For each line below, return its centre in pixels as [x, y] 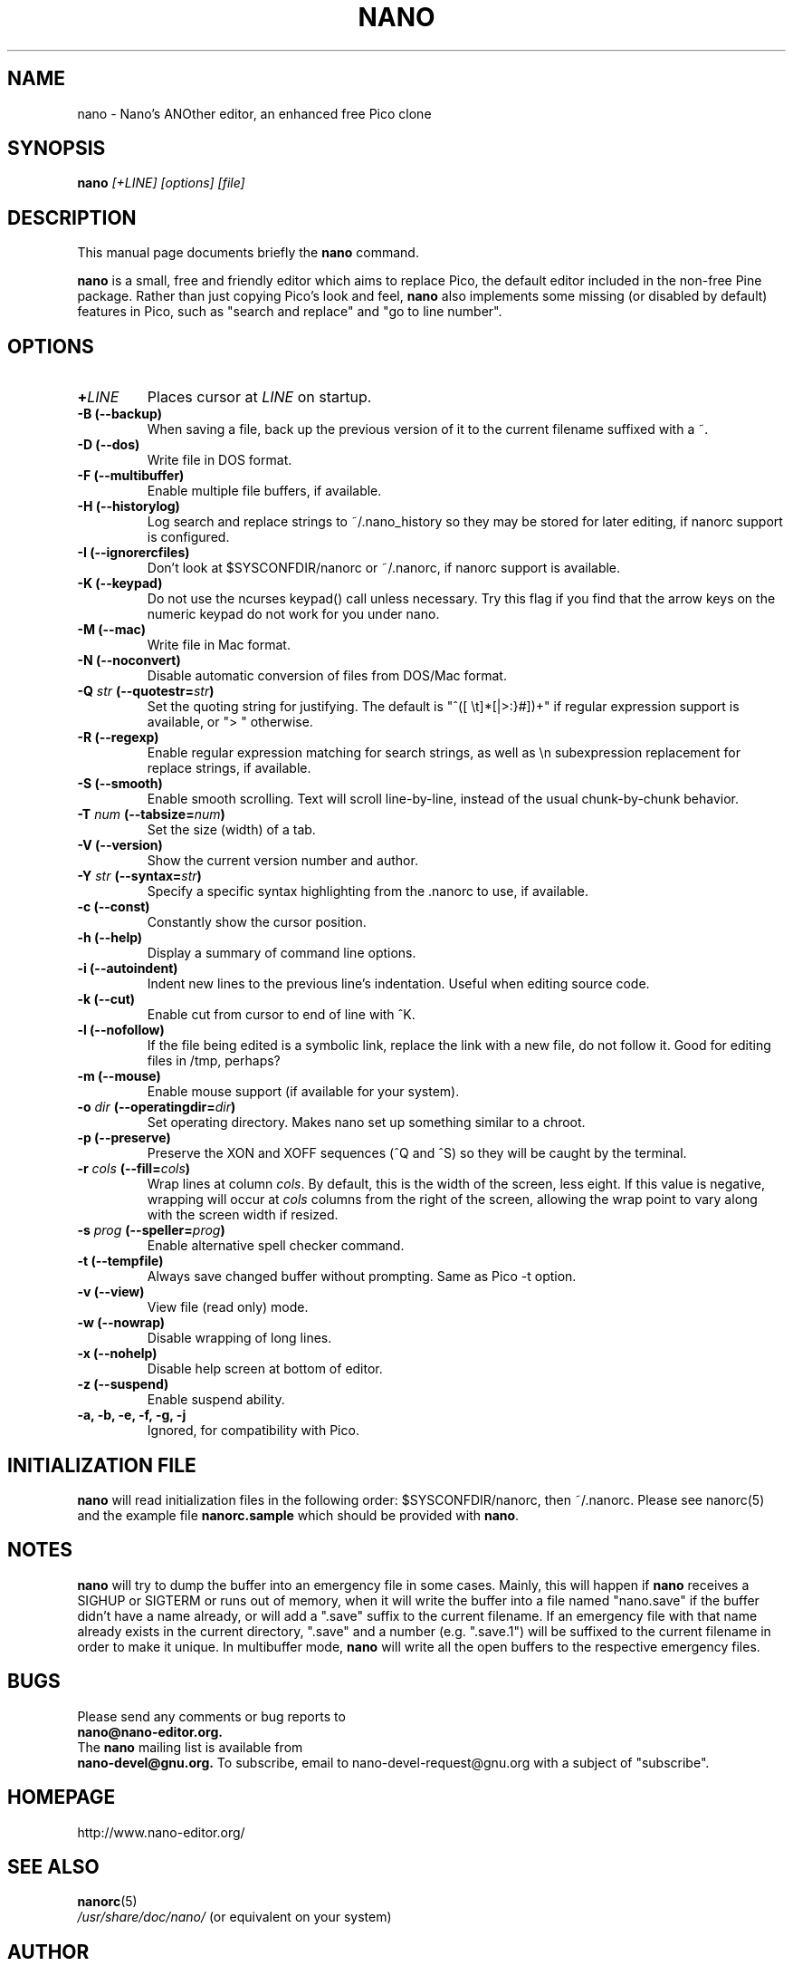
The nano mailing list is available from [190, 1747]
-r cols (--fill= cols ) [134, 1169]
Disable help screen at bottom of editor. [265, 1369]
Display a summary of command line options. [282, 953]
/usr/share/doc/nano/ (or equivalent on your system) [234, 1917]
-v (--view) [111, 1292]
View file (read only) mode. [228, 1307]
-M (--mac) [111, 630]
